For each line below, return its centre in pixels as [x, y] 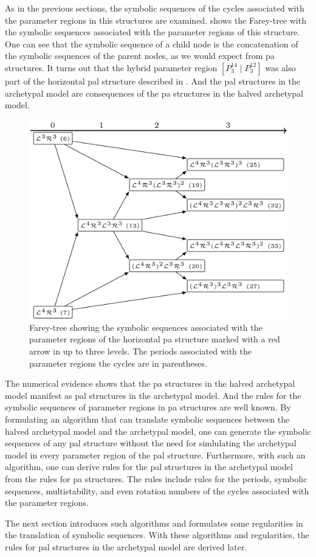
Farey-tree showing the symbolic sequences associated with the [146, 327]
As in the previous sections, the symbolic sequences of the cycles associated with [155, 8]
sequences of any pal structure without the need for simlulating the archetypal [151, 443]
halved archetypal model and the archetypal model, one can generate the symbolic [158, 431]
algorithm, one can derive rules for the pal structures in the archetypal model [149, 467]
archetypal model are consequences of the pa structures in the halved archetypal [154, 93]
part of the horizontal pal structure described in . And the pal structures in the [153, 81]
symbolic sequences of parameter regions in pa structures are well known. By [148, 407]
